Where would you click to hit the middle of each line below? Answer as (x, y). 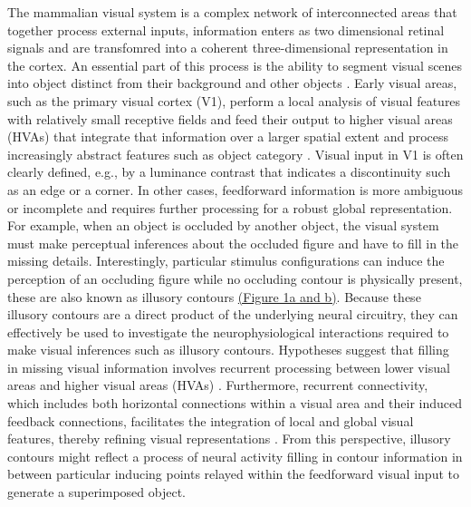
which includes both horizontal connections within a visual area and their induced (235, 403)
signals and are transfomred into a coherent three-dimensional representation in (228, 48)
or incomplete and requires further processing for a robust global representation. (230, 207)
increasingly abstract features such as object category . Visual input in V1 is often (235, 154)
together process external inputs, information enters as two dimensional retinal (226, 29)
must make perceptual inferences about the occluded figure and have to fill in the (233, 243)
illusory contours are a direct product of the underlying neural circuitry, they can (233, 314)
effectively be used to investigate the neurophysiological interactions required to (228, 331)
